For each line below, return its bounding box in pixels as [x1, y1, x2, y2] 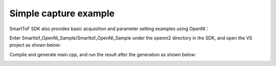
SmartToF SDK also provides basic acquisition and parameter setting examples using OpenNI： [9, 26, 210, 32]
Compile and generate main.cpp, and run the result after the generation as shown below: [9, 51, 196, 57]
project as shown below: [9, 42, 61, 48]
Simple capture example [9, 8, 115, 19]
